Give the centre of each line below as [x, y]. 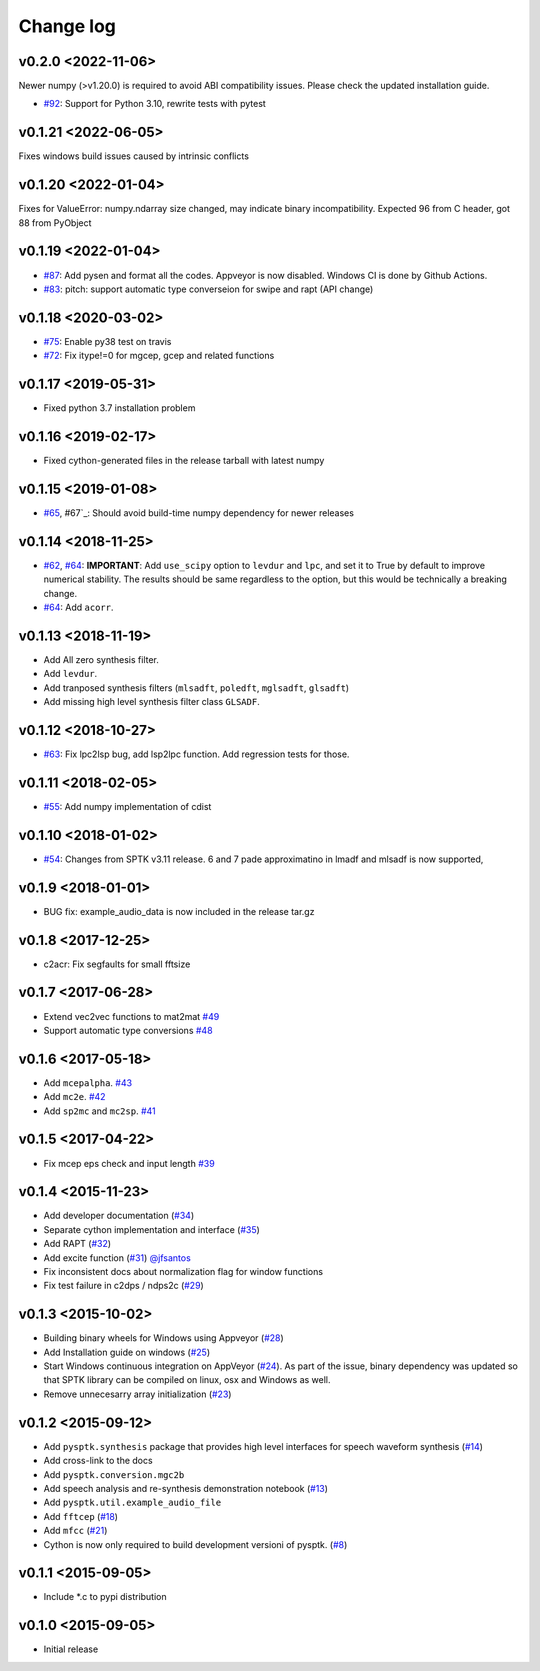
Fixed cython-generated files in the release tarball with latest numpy [184, 461]
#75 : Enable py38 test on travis [107, 341]
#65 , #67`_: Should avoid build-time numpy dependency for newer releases [199, 512]
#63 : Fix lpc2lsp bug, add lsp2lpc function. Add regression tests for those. [196, 754]
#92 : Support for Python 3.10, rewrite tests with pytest [155, 104]
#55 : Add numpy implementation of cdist [127, 806]
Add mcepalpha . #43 [88, 1082]
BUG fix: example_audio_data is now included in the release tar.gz [179, 911]
